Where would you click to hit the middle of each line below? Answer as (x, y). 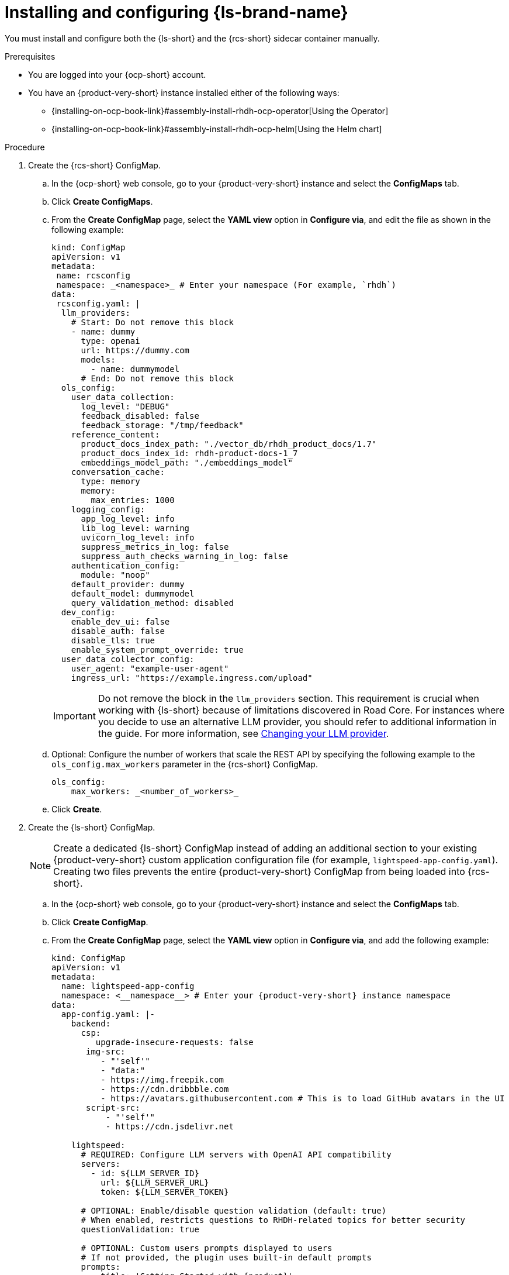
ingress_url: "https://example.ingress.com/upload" (192, 678)
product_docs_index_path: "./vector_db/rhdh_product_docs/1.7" (229, 444)
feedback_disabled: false (140, 416)
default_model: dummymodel (133, 593)
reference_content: (115, 434)
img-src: (106, 1051)
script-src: (113, 1107)
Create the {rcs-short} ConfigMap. (94, 165)
